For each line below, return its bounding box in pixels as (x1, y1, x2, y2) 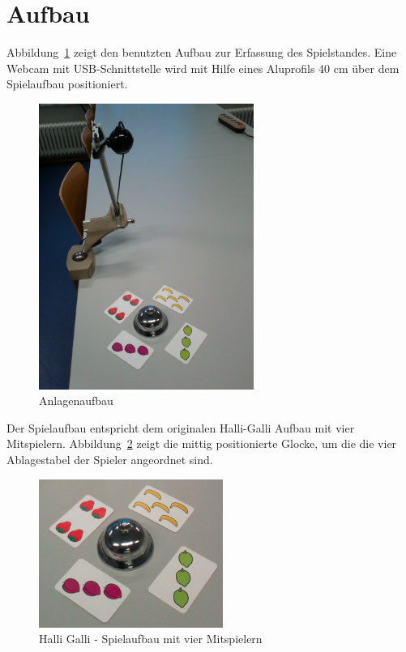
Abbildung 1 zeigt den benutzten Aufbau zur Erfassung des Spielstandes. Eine (6, 44, 397, 61)
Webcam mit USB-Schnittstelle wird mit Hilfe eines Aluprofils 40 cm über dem (6, 59, 400, 76)
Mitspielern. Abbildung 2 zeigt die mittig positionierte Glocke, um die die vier (6, 435, 397, 452)
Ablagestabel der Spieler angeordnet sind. (6, 451, 213, 468)
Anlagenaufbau (39, 392, 113, 409)
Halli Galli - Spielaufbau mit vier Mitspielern (39, 630, 263, 647)
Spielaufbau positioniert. (6, 75, 128, 92)
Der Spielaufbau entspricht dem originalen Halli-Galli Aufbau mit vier (6, 419, 355, 436)
